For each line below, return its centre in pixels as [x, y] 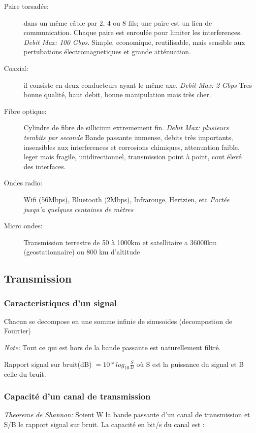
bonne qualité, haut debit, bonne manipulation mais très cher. [117, 94]
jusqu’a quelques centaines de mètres [79, 209]
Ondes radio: [23, 183]
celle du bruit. [25, 374]
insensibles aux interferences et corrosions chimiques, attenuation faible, [132, 147]
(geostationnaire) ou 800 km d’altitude [82, 252]
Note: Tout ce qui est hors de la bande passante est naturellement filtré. [112, 347]
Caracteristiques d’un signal [61, 303]
